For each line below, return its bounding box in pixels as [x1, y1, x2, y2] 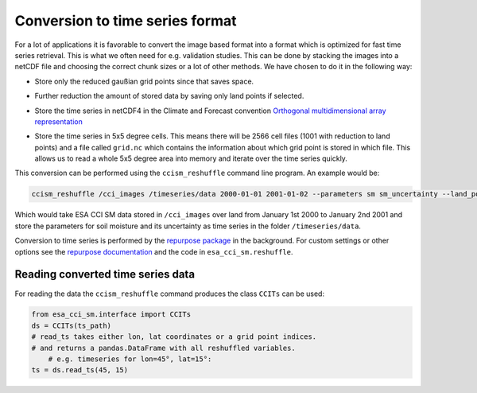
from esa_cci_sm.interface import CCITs [31, 310, 191, 319]
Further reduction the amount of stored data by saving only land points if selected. [34, 91, 304, 101]
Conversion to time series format [14, 12, 238, 29]
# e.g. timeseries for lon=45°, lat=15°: [48, 355, 212, 364]
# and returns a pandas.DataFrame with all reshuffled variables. [31, 343, 296, 352]
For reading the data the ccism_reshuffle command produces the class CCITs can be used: [14, 289, 325, 298]
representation [34, 116, 83, 126]
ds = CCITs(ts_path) [31, 321, 111, 330]
